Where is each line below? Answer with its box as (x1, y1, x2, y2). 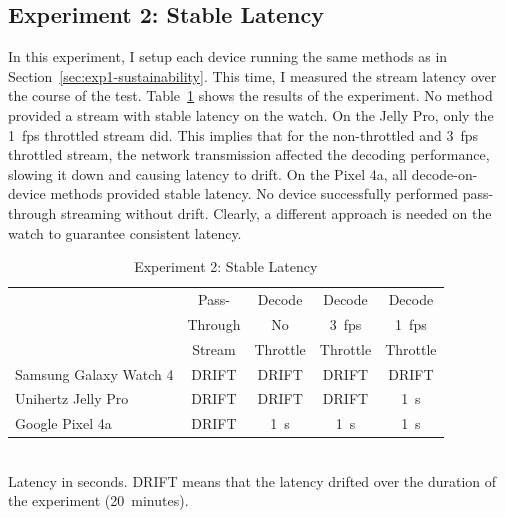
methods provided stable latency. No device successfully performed (50, 183, 459, 204)
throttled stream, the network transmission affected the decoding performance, (8, 144, 490, 165)
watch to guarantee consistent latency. (8, 222, 242, 243)
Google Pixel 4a (15, 413, 112, 434)
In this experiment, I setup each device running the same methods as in (8, 46, 448, 67)
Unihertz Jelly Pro (15, 388, 129, 409)
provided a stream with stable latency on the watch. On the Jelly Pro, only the (8, 104, 494, 125)
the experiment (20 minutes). (8, 490, 189, 511)
